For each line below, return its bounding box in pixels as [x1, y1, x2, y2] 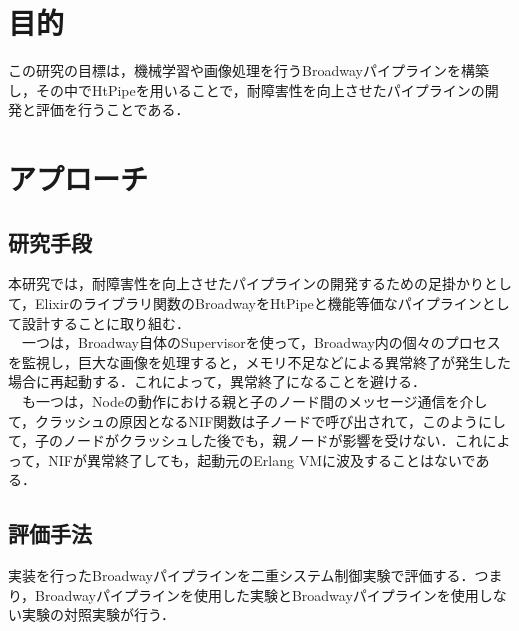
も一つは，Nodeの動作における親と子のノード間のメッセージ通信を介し [21, 391, 488, 412]
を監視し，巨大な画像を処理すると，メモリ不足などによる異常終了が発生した [8, 351, 512, 372]
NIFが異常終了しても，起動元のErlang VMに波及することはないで [48, 449, 476, 470]
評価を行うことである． [35, 99, 190, 120]
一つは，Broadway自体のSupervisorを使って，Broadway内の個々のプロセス [21, 332, 501, 353]
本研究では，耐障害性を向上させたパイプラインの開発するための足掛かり [8, 273, 484, 294]
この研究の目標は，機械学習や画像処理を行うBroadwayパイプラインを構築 [8, 60, 489, 81]
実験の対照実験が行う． [21, 604, 175, 625]
